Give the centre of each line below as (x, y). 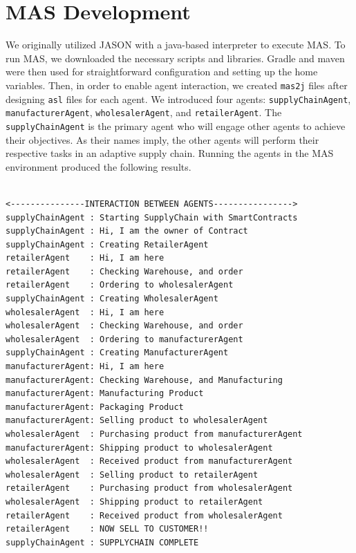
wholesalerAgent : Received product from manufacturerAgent (149, 461)
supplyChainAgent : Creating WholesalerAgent (112, 299)
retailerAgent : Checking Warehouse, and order (124, 271)
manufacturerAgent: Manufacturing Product (105, 394)
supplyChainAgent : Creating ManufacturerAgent (117, 353)
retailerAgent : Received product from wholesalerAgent (144, 515)
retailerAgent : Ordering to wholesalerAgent (120, 285)
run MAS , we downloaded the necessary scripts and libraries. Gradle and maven (175, 58)
